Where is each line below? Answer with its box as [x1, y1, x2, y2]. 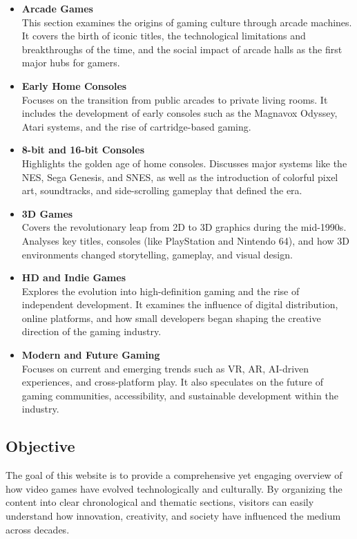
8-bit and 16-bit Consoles [21, 142, 145, 157]
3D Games [21, 206, 73, 220]
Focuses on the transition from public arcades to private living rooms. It [21, 92, 328, 106]
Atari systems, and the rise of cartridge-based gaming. [21, 119, 251, 133]
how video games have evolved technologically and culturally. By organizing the [6, 481, 342, 495]
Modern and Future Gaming [21, 348, 160, 362]
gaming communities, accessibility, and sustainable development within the [21, 388, 338, 402]
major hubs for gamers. [21, 55, 120, 70]
